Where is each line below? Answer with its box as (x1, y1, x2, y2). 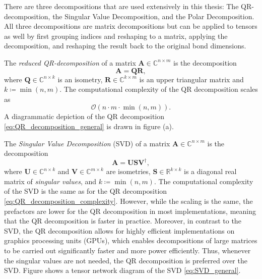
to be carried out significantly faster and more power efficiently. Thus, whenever (4, 245, 251, 255)
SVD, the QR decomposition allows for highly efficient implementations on (4, 225, 235, 236)
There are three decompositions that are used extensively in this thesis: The (4, 1, 239, 11)
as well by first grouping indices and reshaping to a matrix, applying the (4, 30, 228, 41)
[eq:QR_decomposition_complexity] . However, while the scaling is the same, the (4, 196, 253, 206)
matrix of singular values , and (4, 176, 96, 186)
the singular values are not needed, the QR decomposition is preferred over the (4, 255, 247, 265)
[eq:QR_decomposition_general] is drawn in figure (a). (4, 121, 174, 131)
